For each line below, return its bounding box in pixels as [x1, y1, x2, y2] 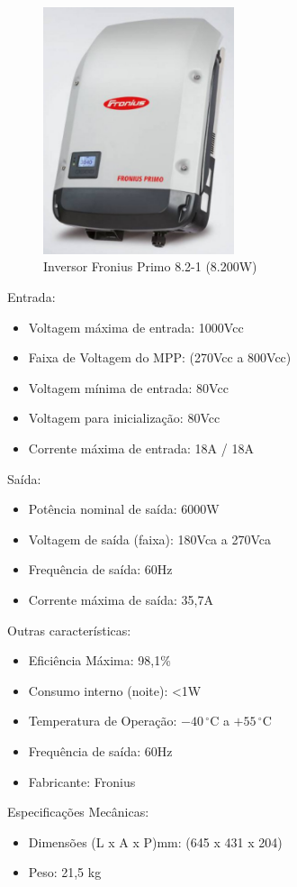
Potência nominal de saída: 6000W [28, 499, 220, 518]
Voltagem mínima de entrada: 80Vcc [28, 378, 229, 397]
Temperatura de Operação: [28, 711, 177, 730]
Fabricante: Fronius [28, 772, 136, 791]
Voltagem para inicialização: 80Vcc [28, 408, 220, 427]
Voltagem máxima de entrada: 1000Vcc [28, 317, 244, 336]
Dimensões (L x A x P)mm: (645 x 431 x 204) [28, 832, 283, 851]
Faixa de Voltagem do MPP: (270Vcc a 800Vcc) [28, 348, 292, 367]
